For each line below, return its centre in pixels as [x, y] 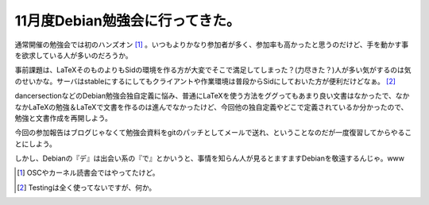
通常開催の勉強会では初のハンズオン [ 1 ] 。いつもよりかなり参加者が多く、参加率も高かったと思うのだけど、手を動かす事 [212, 44]
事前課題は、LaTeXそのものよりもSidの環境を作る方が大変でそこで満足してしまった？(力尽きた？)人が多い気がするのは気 [213, 70]
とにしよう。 [36, 144]
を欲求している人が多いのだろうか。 [73, 55]
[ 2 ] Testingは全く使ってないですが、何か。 [87, 188]
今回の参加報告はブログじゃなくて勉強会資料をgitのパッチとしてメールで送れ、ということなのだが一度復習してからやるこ [213, 133]
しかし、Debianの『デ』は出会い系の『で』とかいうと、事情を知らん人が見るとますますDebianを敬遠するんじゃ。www [210, 158]
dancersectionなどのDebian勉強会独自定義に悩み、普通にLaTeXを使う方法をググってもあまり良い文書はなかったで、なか [212, 96]
